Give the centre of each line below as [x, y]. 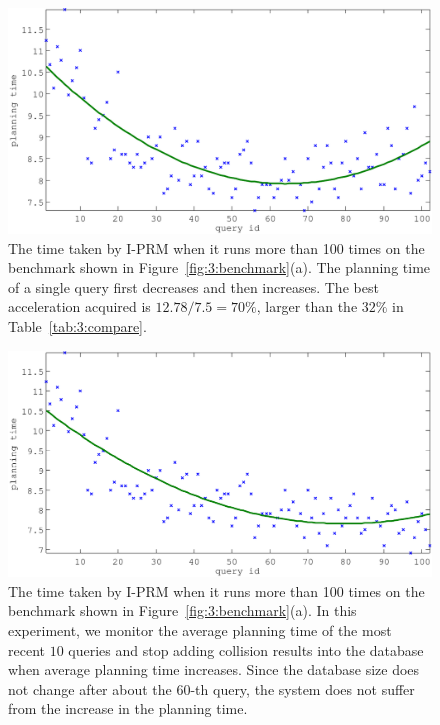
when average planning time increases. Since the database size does [214, 669]
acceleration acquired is [79, 306]
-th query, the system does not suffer [302, 688]
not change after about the [90, 688]
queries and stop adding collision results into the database [246, 649]
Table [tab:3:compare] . [77, 326]
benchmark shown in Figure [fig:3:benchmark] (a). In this [182, 610]
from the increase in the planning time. [128, 708]
